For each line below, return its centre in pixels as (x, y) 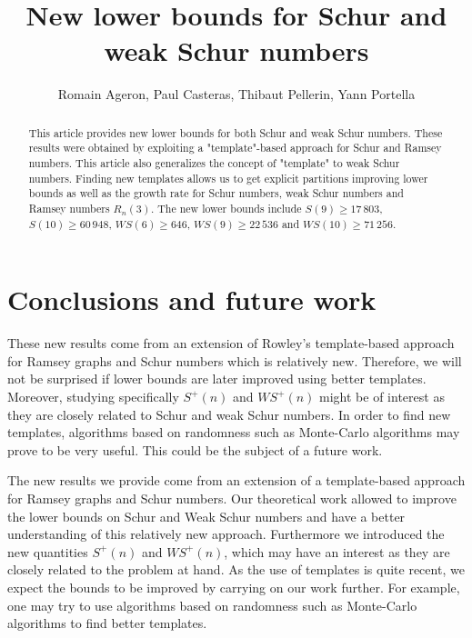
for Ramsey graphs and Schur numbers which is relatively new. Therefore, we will (235, 360)
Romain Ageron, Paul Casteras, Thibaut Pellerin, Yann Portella (236, 94)
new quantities (48, 551)
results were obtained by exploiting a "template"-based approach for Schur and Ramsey (235, 148)
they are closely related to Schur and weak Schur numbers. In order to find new (229, 414)
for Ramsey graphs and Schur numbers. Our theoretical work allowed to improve (232, 498)
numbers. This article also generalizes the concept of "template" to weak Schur (214, 163)
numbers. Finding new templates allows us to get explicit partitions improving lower (228, 178)
